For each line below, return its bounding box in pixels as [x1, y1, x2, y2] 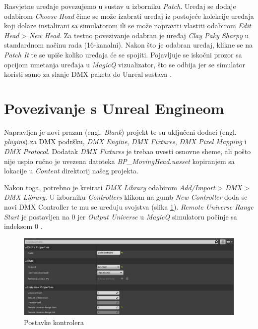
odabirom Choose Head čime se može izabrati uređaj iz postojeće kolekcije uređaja [4, 10, 254, 21]
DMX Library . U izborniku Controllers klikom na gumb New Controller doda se [4, 192, 248, 202]
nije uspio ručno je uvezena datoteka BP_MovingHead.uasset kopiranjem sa [4, 156, 235, 166]
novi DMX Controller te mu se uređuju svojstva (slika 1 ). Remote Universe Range [4, 202, 254, 212]
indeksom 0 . [4, 221, 43, 231]
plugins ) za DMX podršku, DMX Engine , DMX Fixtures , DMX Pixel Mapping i [4, 136, 247, 147]
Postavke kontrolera [24, 317, 84, 327]
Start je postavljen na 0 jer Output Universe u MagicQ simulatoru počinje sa [4, 211, 237, 221]
